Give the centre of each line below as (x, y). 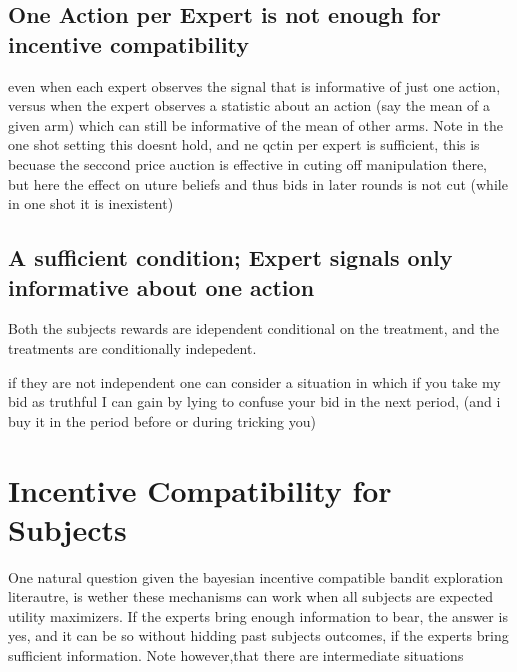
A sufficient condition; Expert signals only (230, 257)
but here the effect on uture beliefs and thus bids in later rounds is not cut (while (258, 183)
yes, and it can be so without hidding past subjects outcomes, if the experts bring (258, 635)
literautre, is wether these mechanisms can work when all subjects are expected (251, 596)
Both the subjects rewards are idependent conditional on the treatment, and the (253, 328)
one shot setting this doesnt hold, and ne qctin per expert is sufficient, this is (244, 144)
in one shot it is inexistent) (91, 203)
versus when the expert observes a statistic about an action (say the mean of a (249, 105)
